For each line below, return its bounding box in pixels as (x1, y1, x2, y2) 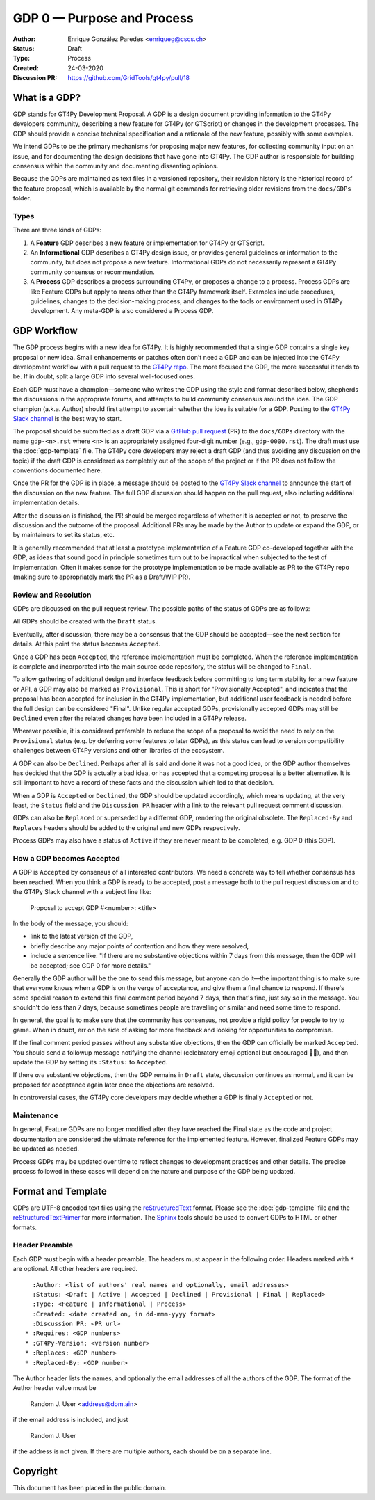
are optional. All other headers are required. (12, 1265, 138, 1273)
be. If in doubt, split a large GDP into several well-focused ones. (12, 372, 196, 381)
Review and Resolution (12, 590, 92, 600)
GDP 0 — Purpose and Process (12, 10, 194, 26)
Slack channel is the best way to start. (12, 415, 122, 423)
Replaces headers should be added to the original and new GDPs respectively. (12, 823, 240, 831)
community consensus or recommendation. (30, 268, 156, 276)
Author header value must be (12, 1384, 97, 1392)
